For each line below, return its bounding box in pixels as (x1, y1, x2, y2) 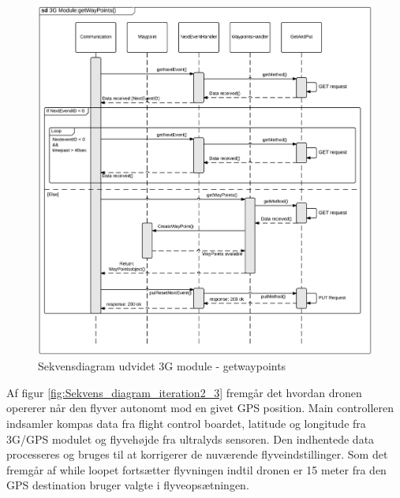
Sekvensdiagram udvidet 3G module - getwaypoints (38, 358, 286, 374)
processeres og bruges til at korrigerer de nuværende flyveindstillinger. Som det (6, 446, 388, 463)
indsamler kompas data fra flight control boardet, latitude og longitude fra (6, 414, 366, 431)
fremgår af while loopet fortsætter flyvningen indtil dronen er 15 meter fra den (6, 461, 387, 478)
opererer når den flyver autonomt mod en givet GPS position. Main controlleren (6, 400, 394, 416)
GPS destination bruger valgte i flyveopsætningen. (6, 477, 249, 493)
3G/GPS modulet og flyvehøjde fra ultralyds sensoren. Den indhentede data (6, 430, 375, 447)
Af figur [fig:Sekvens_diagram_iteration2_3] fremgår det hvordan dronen (6, 384, 362, 400)
